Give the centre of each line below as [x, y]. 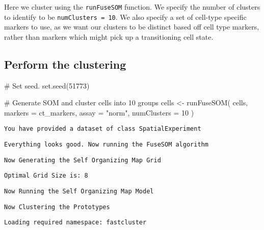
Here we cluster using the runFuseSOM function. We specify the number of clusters [132, 7]
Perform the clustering [65, 64]
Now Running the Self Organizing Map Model [79, 192]
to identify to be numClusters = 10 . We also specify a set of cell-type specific [125, 17]
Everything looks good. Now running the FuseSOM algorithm [106, 145]
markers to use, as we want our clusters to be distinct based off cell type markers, [132, 27]
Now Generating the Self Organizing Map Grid [83, 160]
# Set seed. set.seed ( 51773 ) [47, 85]
